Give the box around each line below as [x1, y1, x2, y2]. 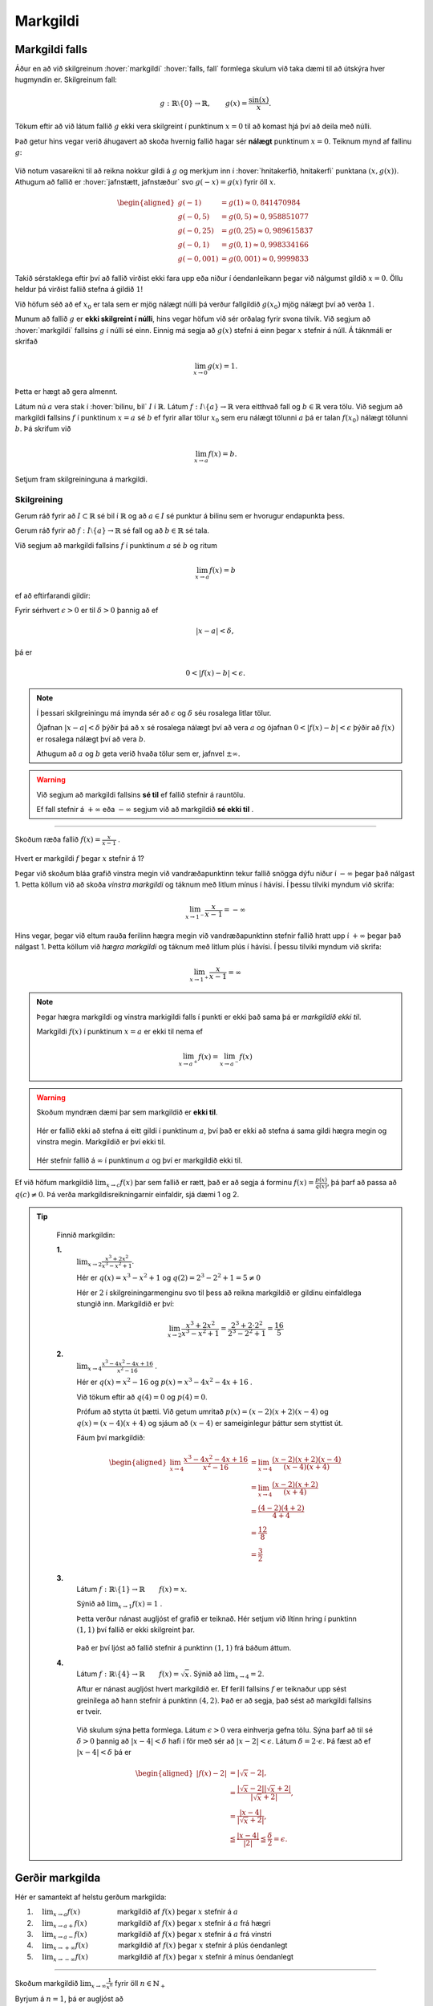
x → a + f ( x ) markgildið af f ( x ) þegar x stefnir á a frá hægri [53, 1918, 271, 1930]
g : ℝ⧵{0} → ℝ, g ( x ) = [160, 99, 248, 108]
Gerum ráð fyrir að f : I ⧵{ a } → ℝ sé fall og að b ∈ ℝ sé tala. [14, 526, 210, 535]
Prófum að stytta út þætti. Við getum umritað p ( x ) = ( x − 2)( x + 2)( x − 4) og [76, 1407, 329, 1416]
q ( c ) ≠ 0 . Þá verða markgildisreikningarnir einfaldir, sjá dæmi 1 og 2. [14, 1189, 240, 1199]
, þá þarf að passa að [326, 1178, 397, 1188]
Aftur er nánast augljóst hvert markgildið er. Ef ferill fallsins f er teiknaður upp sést [76, 1684, 347, 1694]
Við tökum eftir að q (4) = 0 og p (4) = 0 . [76, 1392, 208, 1402]
